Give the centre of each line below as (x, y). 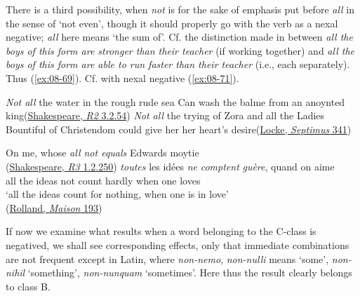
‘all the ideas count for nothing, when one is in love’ (117, 194)
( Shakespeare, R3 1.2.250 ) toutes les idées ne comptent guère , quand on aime (170, 166)
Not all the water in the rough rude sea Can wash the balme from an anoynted (175, 101)
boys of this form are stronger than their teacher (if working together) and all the (180, 50)
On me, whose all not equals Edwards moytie (102, 153)
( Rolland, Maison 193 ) (54, 207)
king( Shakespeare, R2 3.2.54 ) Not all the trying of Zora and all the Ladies (165, 115)
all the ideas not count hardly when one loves (103, 180)
